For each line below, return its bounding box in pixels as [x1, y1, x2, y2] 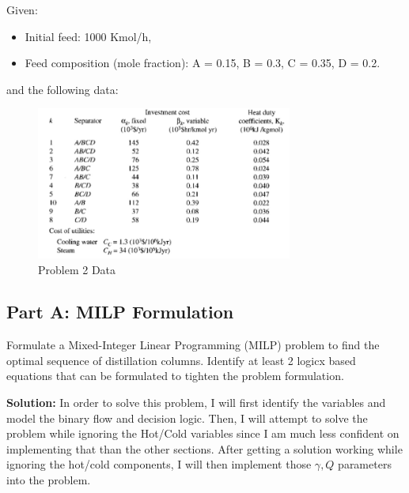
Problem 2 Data [38, 261, 116, 277]
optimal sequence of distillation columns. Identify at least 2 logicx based [6, 352, 356, 368]
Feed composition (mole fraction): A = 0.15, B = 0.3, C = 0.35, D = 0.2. [25, 55, 381, 71]
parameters [338, 456, 392, 472]
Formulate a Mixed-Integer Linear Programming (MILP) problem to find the [6, 337, 380, 353]
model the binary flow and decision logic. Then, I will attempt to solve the [6, 409, 368, 426]
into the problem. [6, 472, 91, 488]
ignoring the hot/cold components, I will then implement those [6, 456, 312, 472]
